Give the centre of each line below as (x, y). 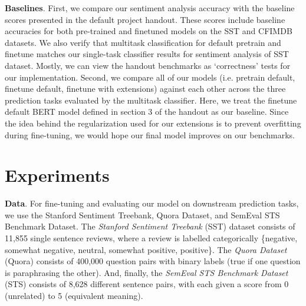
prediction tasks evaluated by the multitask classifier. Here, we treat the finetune (151, 100)
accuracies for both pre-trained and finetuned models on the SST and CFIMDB (149, 31)
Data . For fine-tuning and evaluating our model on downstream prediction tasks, (152, 203)
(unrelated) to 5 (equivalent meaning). (74, 295)
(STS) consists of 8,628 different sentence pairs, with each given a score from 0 (147, 284)
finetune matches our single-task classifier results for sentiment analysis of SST (147, 54)
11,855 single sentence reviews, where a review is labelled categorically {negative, (151, 238)
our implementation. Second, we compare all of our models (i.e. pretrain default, (150, 77)
